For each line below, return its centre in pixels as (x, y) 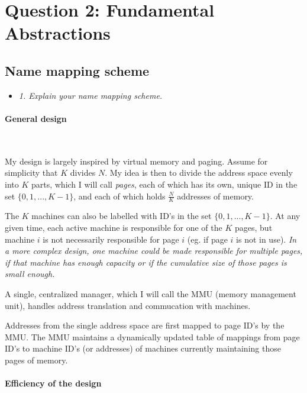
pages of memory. (36, 360)
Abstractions (58, 33)
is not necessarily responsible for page (111, 239)
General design (36, 118)
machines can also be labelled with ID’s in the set (122, 216)
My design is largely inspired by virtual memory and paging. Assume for (136, 161)
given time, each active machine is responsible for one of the (114, 227)
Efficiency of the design (53, 383)
